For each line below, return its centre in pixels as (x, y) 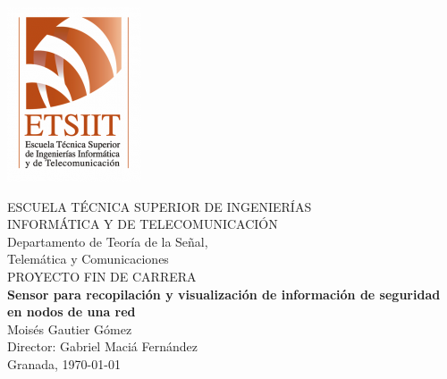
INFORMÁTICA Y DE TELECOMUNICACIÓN (143, 224)
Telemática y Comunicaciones (88, 259)
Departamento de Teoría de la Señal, (108, 241)
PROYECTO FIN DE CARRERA (102, 276)
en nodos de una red (72, 312)
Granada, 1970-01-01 (64, 363)
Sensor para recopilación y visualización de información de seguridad (224, 294)
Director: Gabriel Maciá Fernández (102, 346)
